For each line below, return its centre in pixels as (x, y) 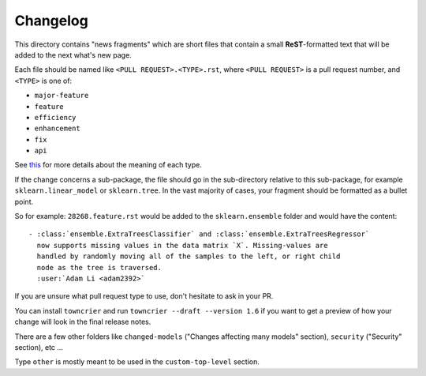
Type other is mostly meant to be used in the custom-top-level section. (137, 362)
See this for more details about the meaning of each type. (108, 165)
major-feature (62, 96)
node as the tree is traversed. (99, 267)
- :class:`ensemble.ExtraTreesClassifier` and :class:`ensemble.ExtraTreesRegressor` (199, 234)
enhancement (57, 129)
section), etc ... (39, 347)
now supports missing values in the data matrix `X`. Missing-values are (182, 245)
